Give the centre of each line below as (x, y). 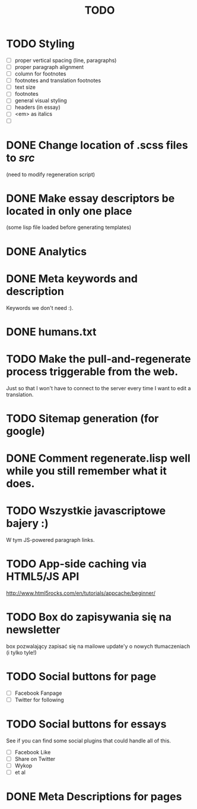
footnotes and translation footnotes (58, 80)
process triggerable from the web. (92, 371)
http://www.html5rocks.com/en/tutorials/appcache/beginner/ (81, 593)
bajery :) (27, 523)
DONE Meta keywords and (72, 279)
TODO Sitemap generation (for (82, 418)
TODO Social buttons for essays (86, 724)
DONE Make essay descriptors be (90, 198)
